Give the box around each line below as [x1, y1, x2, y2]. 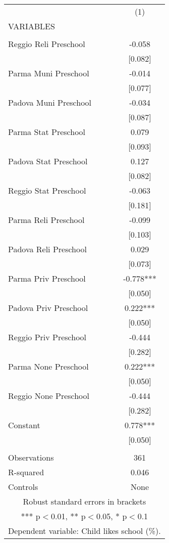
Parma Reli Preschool [8, 214, 85, 225]
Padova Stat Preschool [8, 155, 88, 167]
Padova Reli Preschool [8, 243, 87, 255]
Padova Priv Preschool [8, 302, 88, 313]
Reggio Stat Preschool [8, 185, 86, 196]
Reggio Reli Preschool [8, 38, 85, 50]
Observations [8, 451, 54, 463]
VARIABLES [8, 20, 55, 32]
